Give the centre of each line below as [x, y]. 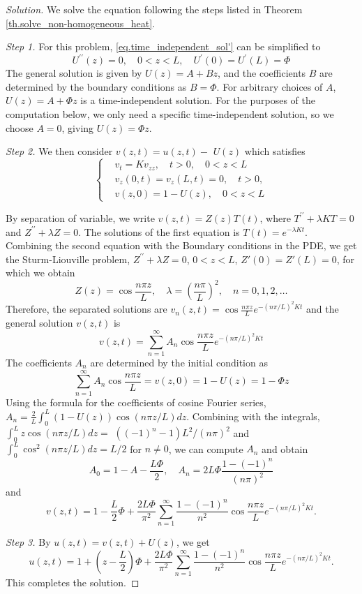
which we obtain [40, 273]
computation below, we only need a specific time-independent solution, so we [170, 114]
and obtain [285, 448]
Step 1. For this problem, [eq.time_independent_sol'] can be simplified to [163, 46]
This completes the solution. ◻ [73, 582]
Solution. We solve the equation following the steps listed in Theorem [154, 9]
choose [20, 127]
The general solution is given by [74, 73]
